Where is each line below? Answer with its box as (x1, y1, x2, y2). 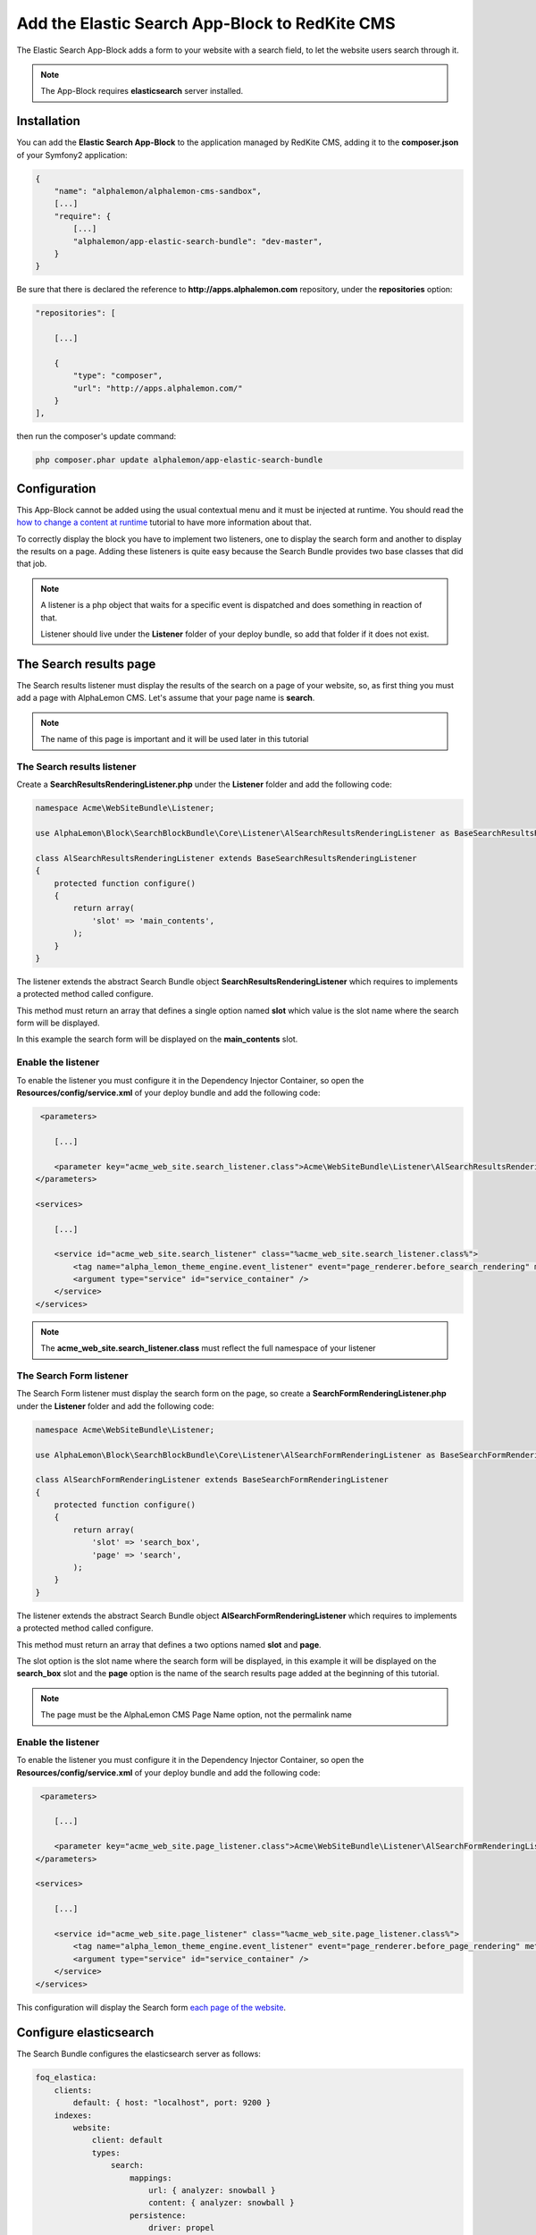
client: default (91, 2135, 163, 2146)
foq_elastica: (35, 2072, 97, 2083)
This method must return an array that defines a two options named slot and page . (16, 1639, 322, 1649)
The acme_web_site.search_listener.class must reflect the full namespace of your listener (40, 1343, 376, 1354)
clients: (54, 2085, 93, 2096)
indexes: (54, 2110, 93, 2121)
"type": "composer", (72, 371, 163, 381)
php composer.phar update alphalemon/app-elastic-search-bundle (35, 455, 323, 465)
